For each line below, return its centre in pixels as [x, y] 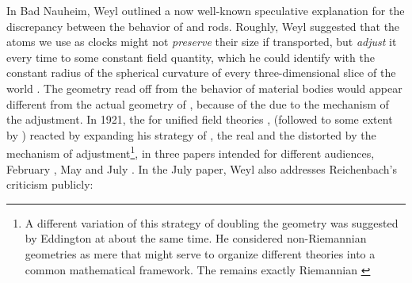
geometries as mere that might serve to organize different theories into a [200, 253]
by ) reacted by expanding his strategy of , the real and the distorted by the [191, 134]
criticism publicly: [50, 184]
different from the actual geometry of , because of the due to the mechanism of [198, 103]
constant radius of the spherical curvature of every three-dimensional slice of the [201, 73]
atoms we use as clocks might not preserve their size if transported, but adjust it [202, 42]
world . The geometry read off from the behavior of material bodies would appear [204, 88]
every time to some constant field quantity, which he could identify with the [191, 57]
